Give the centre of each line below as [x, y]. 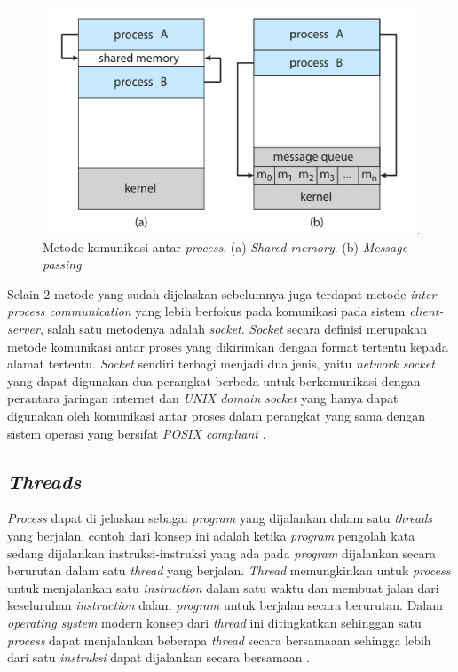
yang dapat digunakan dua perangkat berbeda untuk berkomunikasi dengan [214, 380]
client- [426, 311]
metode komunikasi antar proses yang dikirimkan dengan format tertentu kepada [228, 346]
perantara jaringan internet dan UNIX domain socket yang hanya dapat [203, 398]
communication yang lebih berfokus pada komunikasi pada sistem [227, 311]
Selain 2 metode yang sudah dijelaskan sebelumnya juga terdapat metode [207, 293]
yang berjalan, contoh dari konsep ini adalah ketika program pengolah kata [211, 536]
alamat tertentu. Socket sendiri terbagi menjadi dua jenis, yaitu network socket [221, 364]
